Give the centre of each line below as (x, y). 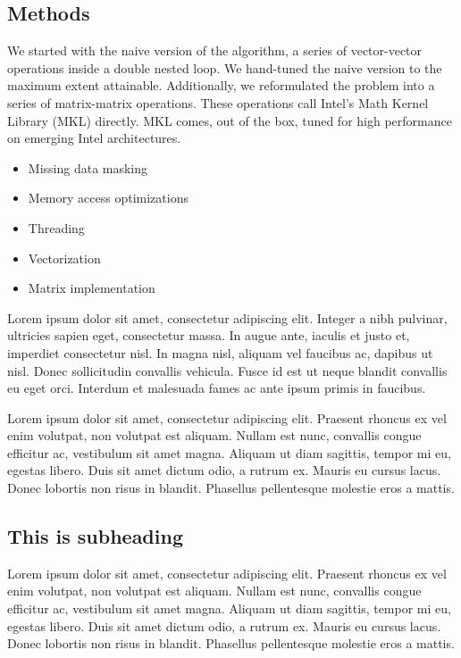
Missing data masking (88, 167)
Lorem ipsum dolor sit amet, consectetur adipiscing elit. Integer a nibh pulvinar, (227, 317)
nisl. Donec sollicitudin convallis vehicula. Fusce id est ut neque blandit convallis (227, 370)
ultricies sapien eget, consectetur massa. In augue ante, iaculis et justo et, (209, 335)
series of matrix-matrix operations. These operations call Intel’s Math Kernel (218, 102)
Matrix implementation (92, 288)
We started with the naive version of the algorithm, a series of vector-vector (215, 50)
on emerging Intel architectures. (94, 138)
